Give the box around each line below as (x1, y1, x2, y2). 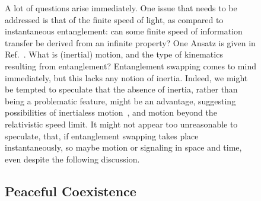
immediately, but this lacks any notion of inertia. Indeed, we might (5, 71, 248, 84)
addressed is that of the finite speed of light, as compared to (5, 13, 224, 25)
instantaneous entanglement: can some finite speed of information (5, 25, 243, 37)
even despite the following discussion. (5, 152, 140, 165)
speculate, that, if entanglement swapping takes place (5, 129, 199, 142)
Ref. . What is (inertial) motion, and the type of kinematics (5, 48, 223, 60)
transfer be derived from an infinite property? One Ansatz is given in (5, 36, 256, 49)
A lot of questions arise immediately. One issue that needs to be (5, 2, 237, 14)
